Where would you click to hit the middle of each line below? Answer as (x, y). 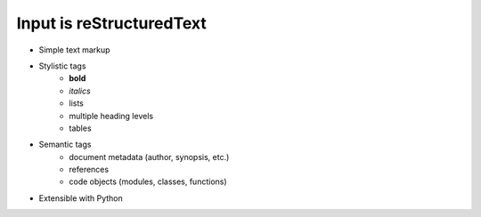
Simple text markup (74, 50)
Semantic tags (65, 145)
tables (81, 128)
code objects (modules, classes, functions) (148, 181)
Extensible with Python (81, 198)
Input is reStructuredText (111, 23)
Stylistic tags (62, 66)
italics (80, 91)
